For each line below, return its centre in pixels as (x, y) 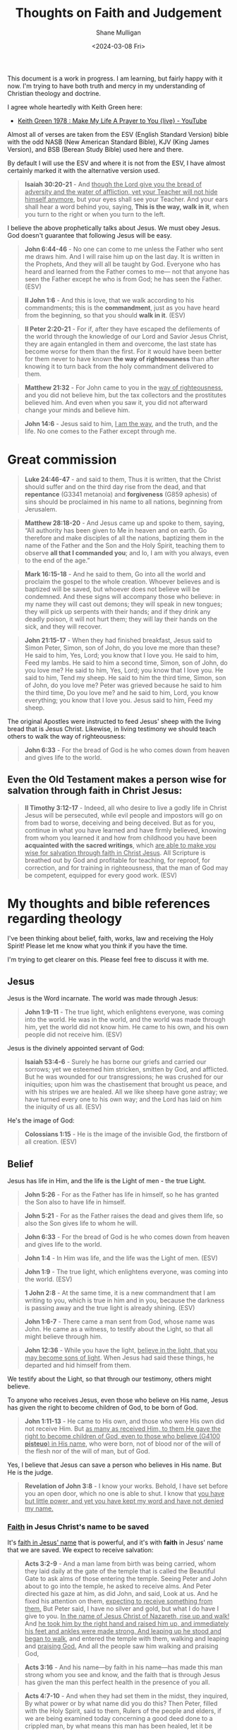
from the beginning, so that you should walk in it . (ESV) (105, 315)
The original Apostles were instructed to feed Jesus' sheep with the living (114, 721)
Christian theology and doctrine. (54, 93)
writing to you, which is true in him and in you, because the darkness (124, 1300)
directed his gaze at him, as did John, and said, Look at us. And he (121, 1593)
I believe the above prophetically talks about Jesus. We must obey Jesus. (114, 228)
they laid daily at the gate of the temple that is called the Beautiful (120, 1571)
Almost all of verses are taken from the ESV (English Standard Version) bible (118, 134)
